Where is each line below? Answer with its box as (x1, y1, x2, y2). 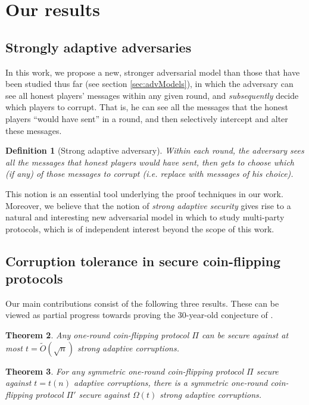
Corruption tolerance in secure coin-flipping (5, 251, 281, 270)
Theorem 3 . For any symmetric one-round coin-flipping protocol (5, 364, 244, 377)
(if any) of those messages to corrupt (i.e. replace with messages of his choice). (5, 167, 294, 180)
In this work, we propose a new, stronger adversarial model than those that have (5, 66, 300, 78)
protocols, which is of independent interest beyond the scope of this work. (5, 222, 274, 235)
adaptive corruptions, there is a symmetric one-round (73, 376, 268, 389)
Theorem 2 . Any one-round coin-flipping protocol (5, 329, 189, 341)
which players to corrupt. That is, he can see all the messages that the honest (5, 101, 289, 113)
